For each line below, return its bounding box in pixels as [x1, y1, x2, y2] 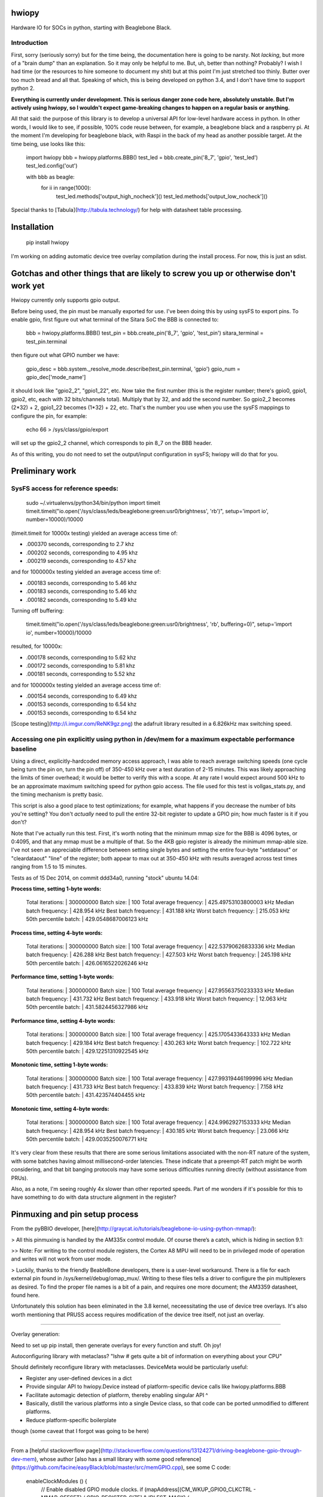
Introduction [11, 39, 48, 47]
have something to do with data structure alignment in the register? [11, 1193, 176, 1201]
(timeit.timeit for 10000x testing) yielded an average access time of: [11, 529, 178, 537]
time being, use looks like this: [11, 140, 86, 147]
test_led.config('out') [26, 162, 78, 169]
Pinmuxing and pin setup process [11, 1210, 139, 1220]
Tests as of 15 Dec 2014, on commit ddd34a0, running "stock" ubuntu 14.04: [11, 874, 200, 881]
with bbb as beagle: [26, 173, 75, 180]
